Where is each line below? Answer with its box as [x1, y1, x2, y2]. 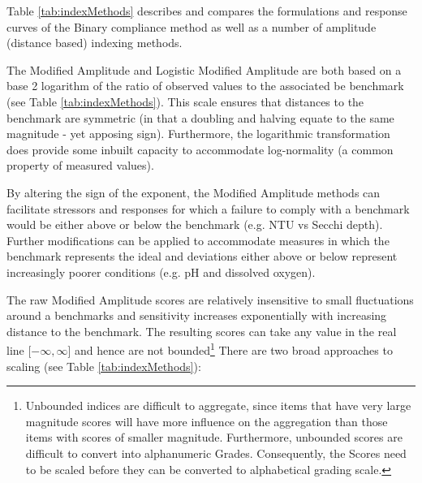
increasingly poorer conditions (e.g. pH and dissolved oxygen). [6, 263, 316, 280]
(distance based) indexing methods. [6, 34, 183, 51]
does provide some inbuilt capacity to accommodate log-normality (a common [6, 140, 394, 157]
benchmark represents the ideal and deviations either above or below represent [6, 248, 398, 265]
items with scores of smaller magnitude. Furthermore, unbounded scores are [25, 429, 403, 446]
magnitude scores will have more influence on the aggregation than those [25, 412, 388, 429]
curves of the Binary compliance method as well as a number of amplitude [6, 18, 377, 35]
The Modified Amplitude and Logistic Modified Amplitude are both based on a [6, 61, 402, 78]
